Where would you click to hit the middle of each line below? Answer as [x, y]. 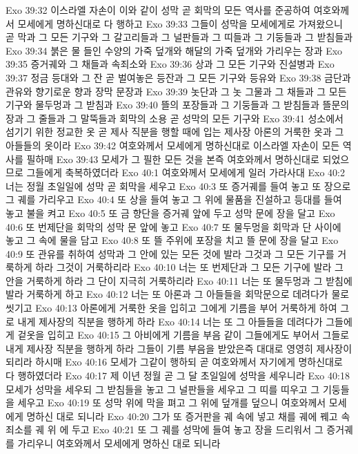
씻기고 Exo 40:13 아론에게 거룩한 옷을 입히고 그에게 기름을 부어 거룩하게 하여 [171, 308]
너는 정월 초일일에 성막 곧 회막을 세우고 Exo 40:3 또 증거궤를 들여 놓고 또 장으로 [178, 186]
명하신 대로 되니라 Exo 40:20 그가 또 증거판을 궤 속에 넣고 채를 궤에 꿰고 [182, 416]
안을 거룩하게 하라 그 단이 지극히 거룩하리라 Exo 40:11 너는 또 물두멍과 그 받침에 [179, 280]
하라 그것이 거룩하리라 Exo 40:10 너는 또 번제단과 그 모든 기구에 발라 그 [189, 267]
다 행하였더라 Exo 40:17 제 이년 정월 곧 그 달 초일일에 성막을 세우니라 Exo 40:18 [178, 376]
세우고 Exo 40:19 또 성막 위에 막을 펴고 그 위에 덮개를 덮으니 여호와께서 [172, 403]
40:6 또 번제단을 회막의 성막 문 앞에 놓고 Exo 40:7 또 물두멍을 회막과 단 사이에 [173, 226]
